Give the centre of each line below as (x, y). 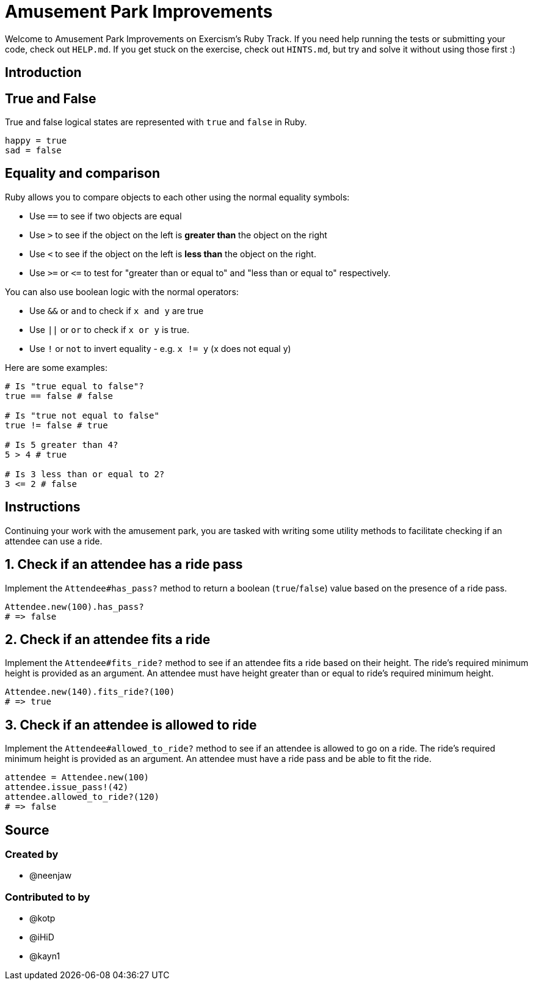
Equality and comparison (82, 174)
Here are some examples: (56, 367)
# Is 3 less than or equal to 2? (85, 474)
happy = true (36, 141)
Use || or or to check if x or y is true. (110, 329)
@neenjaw (51, 876)
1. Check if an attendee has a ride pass (124, 565)
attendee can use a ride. (54, 541)
